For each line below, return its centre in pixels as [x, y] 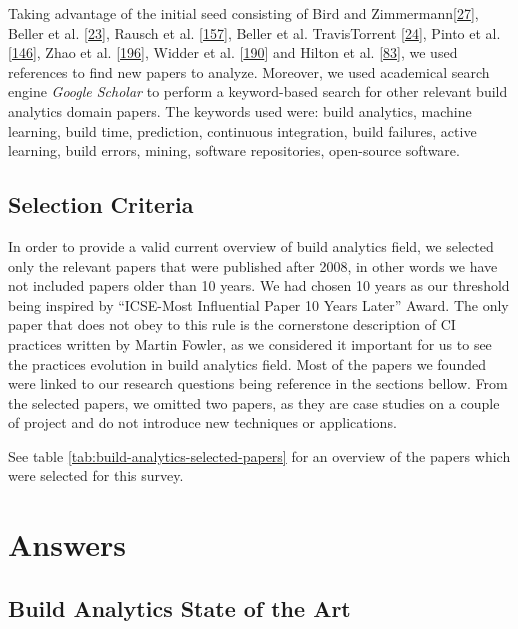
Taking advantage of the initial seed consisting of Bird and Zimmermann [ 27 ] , [243, 13]
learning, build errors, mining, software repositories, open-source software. [234, 150]
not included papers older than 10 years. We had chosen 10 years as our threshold [259, 285]
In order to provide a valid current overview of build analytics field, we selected [251, 245]
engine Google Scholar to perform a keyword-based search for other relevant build [258, 91]
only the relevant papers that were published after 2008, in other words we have [253, 265]
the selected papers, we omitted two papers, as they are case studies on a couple [254, 402]
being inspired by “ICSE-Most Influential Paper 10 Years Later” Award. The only [258, 304]
